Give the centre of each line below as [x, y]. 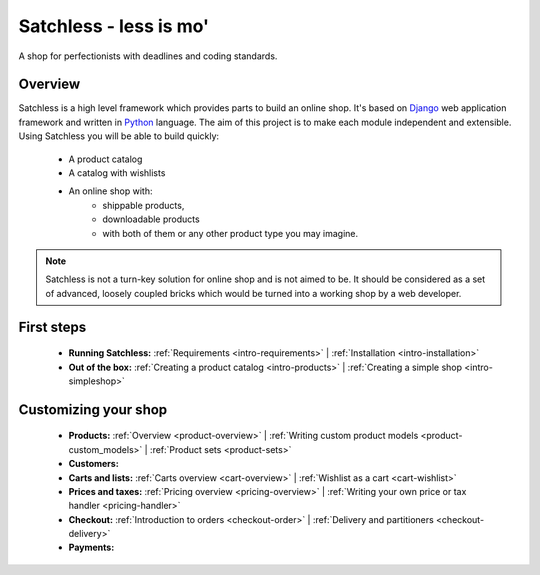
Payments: [91, 547]
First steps [52, 326]
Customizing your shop [93, 409]
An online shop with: [110, 191]
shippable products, [143, 205]
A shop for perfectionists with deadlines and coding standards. [148, 56]
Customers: [93, 464]
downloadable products [151, 219]
